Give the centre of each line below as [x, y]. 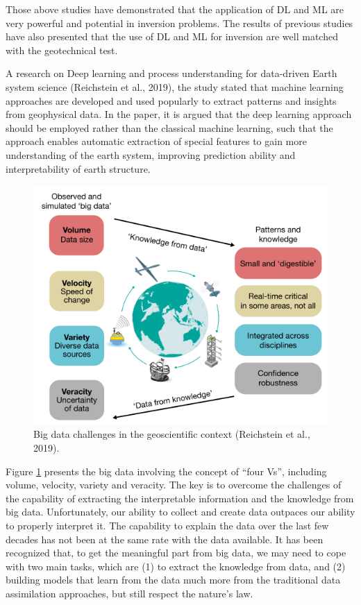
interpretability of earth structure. [78, 168]
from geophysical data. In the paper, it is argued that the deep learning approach [179, 114]
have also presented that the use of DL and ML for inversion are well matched [172, 36]
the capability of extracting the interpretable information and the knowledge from [180, 498]
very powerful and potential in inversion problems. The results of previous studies [179, 23]
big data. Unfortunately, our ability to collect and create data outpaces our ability [180, 512]
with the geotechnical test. [62, 50]
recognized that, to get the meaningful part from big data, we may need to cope [176, 553]
